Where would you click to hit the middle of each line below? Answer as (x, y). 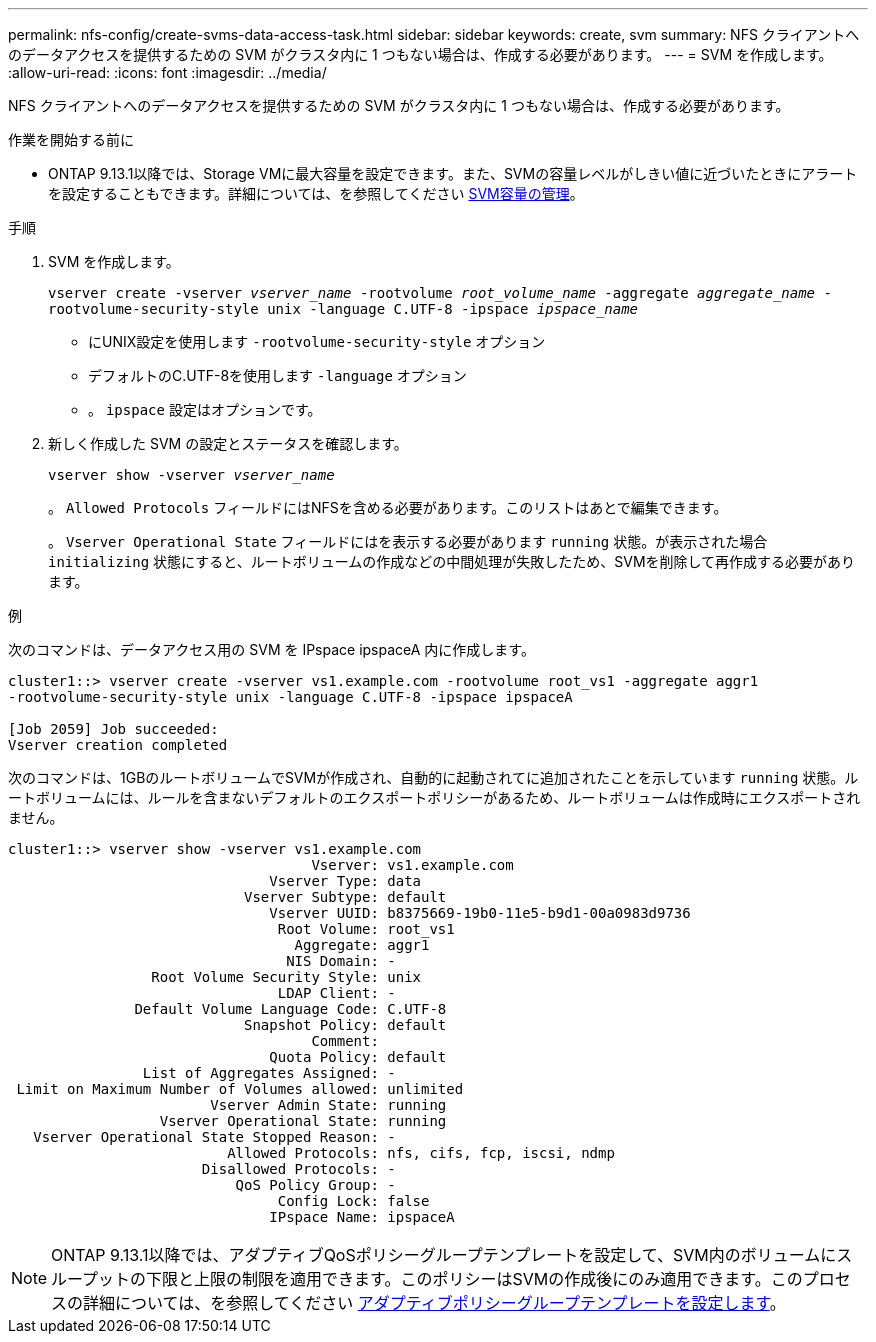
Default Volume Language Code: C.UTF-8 (290, 1009)
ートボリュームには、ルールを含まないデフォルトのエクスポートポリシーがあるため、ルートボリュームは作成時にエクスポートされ (434, 797)
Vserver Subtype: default (345, 897)
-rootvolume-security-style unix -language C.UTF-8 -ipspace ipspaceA (290, 697)
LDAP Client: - (336, 993)
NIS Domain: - (341, 961)
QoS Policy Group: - (315, 1185)
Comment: (345, 1041)
